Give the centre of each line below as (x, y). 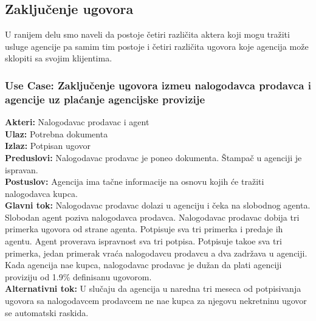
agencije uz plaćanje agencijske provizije (105, 99)
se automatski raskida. (47, 312)
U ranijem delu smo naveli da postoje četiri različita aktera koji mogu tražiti (147, 34)
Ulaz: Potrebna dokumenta (57, 133)
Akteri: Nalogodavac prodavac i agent (77, 122)
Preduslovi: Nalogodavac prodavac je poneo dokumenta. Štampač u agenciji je (153, 157)
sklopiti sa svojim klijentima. (59, 58)
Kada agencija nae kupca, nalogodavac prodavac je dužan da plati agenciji (143, 265)
